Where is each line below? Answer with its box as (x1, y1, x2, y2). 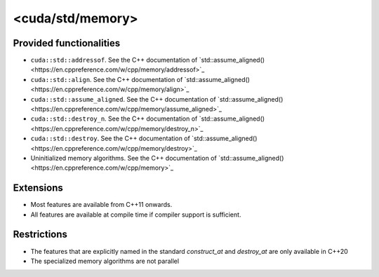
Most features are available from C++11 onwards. (30, 201, 173, 209)
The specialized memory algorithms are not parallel (30, 257, 179, 265)
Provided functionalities (13, 37, 121, 49)
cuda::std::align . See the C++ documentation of (30, 75, 183, 83)
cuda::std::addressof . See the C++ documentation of (30, 56, 198, 65)
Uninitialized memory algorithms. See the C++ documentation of (30, 154, 217, 162)
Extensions (13, 182, 63, 194)
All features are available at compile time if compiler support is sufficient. (30, 210, 241, 219)
